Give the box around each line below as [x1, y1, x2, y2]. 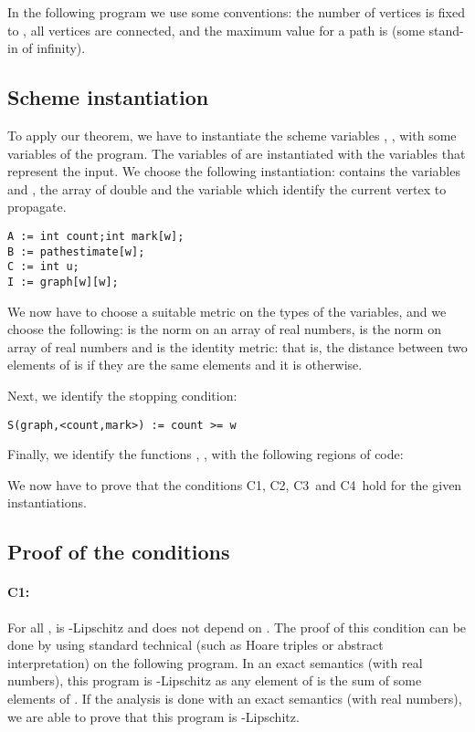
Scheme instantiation [7, 83, 209, 111]
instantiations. [7, 493, 87, 512]
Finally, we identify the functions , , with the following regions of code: [7, 444, 404, 464]
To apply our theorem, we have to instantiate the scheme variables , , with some [7, 125, 457, 144]
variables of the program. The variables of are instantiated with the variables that [7, 143, 466, 162]
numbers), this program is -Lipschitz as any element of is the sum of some [7, 671, 422, 690]
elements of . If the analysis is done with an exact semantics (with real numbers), [7, 688, 462, 707]
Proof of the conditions [7, 538, 230, 566]
